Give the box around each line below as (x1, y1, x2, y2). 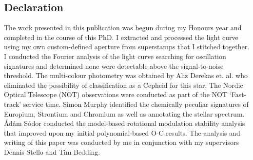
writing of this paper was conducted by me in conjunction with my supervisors (4, 137, 239, 147)
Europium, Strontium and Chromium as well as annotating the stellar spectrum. (4, 108, 245, 119)
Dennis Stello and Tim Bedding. (4, 146, 100, 157)
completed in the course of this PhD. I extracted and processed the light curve (4, 32, 238, 42)
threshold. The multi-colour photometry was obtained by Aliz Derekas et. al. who (4, 70, 248, 80)
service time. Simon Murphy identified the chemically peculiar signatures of (23, 99, 249, 109)
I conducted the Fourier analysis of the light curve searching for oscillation (4, 51, 226, 61)
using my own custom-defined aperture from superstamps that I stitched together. (4, 41, 250, 52)
